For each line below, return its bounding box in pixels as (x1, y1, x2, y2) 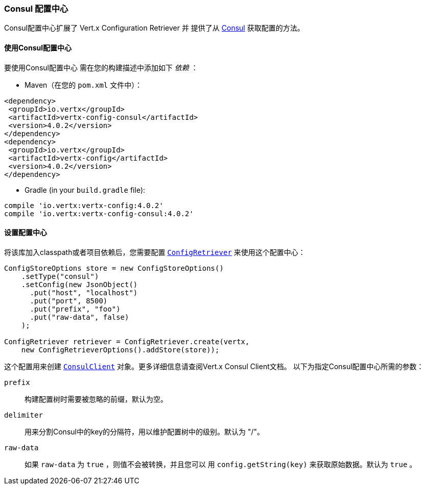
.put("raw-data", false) (30, 313, 129, 321)
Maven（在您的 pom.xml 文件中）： (25, 80, 143, 89)
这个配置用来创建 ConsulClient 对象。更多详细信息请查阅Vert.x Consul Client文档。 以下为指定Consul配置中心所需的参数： (4, 362, 424, 371)
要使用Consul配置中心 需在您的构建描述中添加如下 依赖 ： (4, 63, 198, 72)
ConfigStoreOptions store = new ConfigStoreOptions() (4, 264, 224, 272)
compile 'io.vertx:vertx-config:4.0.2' (4, 201, 163, 210)
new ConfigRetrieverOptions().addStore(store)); (21, 345, 220, 354)
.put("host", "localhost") (30, 288, 138, 297)
